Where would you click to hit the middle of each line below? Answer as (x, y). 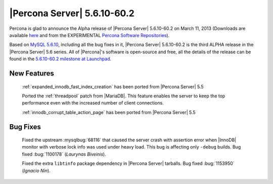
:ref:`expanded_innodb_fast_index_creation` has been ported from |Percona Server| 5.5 (113, 87)
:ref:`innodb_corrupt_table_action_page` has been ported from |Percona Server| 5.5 (109, 112)
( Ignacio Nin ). (36, 170)
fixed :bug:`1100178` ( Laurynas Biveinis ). (64, 154)
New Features (32, 73)
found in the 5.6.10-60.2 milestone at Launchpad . (60, 59)
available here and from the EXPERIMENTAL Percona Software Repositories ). (89, 35)
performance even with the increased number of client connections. (93, 103)
